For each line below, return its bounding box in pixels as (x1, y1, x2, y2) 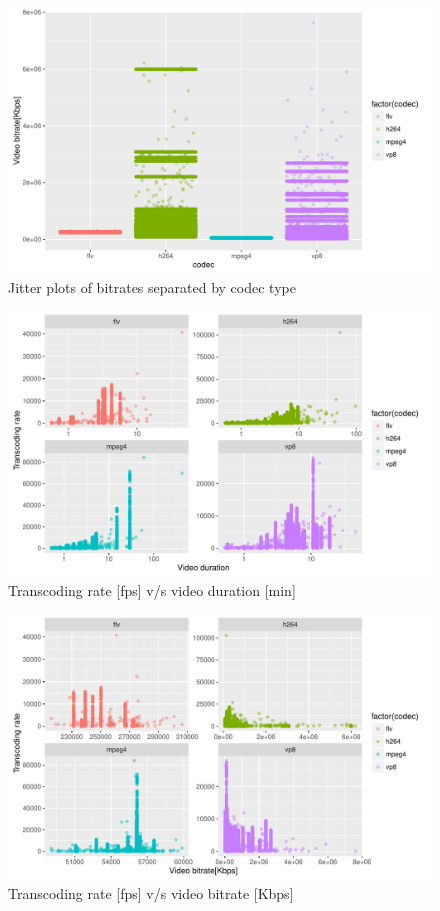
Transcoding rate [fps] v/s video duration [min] (8, 579, 296, 600)
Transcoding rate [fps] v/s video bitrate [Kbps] (8, 882, 294, 903)
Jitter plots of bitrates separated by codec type (8, 276, 296, 297)
